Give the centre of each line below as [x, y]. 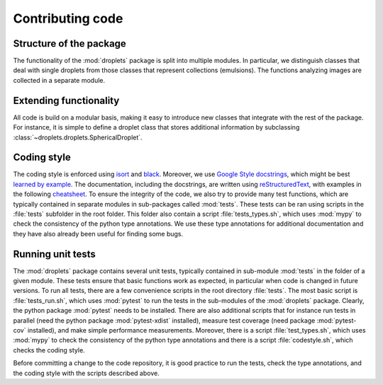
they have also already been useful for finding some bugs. [98, 234]
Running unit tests [54, 254]
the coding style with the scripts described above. [86, 373]
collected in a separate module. [59, 80]
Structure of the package [70, 44]
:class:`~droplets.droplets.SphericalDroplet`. [78, 137]
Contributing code [68, 18]
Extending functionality [66, 100]
